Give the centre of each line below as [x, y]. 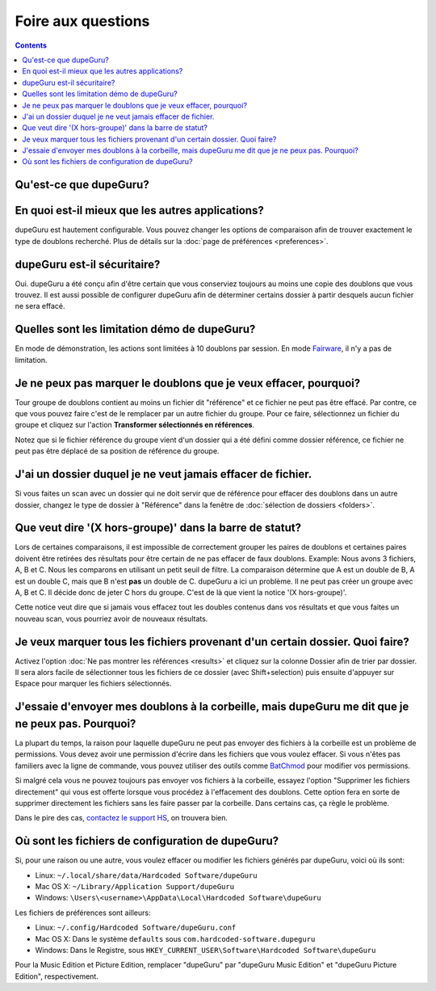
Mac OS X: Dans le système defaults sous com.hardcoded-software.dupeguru [175, 938]
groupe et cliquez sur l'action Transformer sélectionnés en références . [134, 425]
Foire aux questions [82, 21]
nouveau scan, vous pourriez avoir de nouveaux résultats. [111, 618]
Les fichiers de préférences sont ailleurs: [83, 913]
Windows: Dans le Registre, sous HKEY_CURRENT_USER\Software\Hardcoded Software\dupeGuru [205, 950]
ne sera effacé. [40, 306]
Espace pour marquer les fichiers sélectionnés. [93, 684]
